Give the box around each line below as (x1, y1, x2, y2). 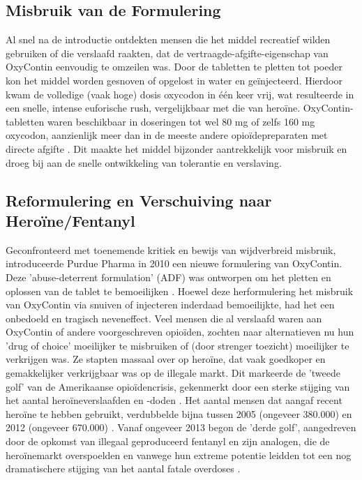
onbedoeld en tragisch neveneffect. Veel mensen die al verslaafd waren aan (6, 310, 322, 325)
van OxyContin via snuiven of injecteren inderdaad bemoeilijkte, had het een (6, 297, 335, 312)
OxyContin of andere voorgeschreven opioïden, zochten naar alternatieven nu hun (6, 324, 354, 339)
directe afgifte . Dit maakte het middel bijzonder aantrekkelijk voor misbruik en (6, 141, 347, 156)
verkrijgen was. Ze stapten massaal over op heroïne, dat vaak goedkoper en (6, 352, 326, 366)
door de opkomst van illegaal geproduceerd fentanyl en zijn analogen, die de (6, 434, 330, 449)
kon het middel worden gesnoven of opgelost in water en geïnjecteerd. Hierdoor (6, 73, 342, 87)
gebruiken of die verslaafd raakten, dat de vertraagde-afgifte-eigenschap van (6, 45, 329, 60)
